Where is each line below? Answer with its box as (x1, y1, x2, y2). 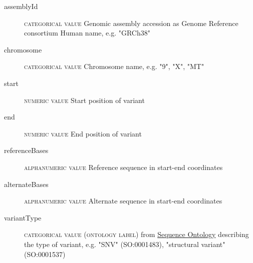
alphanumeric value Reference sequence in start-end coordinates (24, 161, 223, 172)
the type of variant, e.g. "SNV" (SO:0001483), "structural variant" (24, 238, 225, 249)
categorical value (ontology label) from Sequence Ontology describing (24, 229, 249, 239)
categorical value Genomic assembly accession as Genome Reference (24, 17, 238, 28)
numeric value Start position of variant (24, 94, 145, 105)
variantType (4, 212, 42, 222)
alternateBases (4, 178, 49, 189)
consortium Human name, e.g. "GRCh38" (24, 27, 150, 38)
